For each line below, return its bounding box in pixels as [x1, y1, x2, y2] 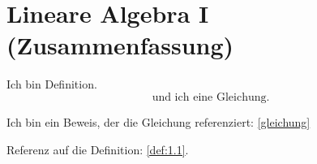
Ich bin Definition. [6, 76, 97, 93]
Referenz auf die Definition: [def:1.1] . [6, 140, 189, 158]
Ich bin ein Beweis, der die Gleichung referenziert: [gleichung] [6, 113, 311, 130]
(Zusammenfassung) [6, 28, 234, 62]
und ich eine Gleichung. [152, 91, 270, 103]
